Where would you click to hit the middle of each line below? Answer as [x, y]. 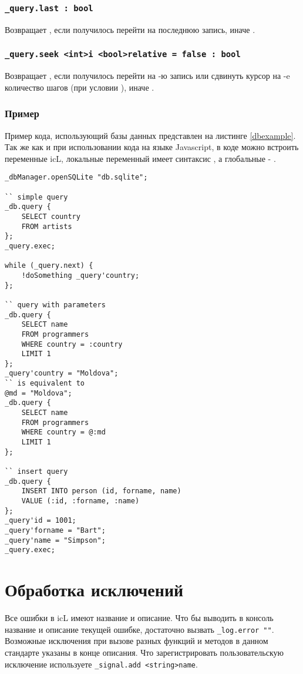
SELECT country [51, 216]
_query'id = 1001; [41, 521]
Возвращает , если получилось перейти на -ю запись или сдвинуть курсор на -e [147, 76]
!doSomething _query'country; [80, 275]
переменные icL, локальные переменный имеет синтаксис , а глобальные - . [140, 158]
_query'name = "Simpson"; [55, 540]
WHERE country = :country [72, 344]
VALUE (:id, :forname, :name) [80, 501]
